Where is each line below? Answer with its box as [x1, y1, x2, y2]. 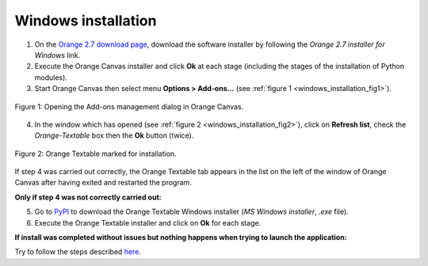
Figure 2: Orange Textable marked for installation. [14, 149, 178, 158]
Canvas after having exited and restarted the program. [14, 178, 192, 188]
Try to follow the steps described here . [14, 247, 142, 256]
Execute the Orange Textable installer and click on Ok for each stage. [34, 218, 262, 227]
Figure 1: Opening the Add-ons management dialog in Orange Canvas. [14, 101, 244, 111]
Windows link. [34, 50, 81, 59]
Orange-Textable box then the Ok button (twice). [34, 131, 194, 140]
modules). [34, 72, 67, 82]
